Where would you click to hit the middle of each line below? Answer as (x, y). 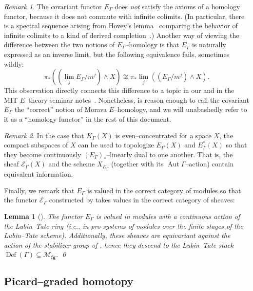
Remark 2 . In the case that (44, 135)
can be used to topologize (116, 145)
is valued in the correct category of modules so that (164, 190)
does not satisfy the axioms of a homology (177, 6)
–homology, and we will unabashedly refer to (180, 109)
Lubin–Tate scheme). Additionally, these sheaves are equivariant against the (117, 235)
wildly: (14, 64)
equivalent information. (39, 174)
